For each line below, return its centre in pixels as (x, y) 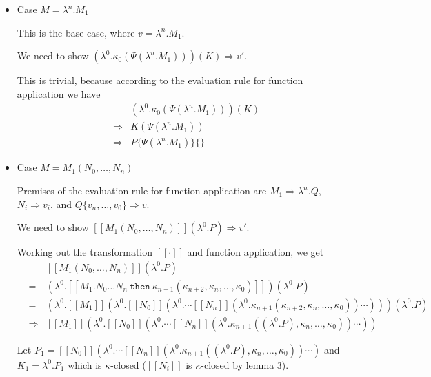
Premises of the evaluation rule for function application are (142, 191)
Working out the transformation (85, 252)
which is (85, 364)
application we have (59, 93)
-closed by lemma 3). (245, 364)
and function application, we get (255, 252)
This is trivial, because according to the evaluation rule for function (160, 80)
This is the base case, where (76, 32)
